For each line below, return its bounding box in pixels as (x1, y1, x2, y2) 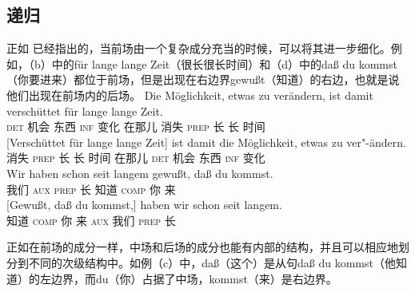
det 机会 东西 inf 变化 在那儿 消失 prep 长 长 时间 (6, 118, 265, 135)
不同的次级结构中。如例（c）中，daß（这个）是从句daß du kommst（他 (28, 254, 396, 270)
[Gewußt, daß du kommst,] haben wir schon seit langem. (6, 196, 282, 213)
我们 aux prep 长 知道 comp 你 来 (6, 180, 176, 197)
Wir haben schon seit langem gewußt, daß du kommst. (6, 164, 273, 181)
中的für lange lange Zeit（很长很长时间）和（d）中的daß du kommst (51, 55, 397, 72)
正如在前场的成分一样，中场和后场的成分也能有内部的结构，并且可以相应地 (6, 239, 398, 255)
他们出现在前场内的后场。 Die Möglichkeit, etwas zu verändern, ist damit (6, 86, 373, 103)
